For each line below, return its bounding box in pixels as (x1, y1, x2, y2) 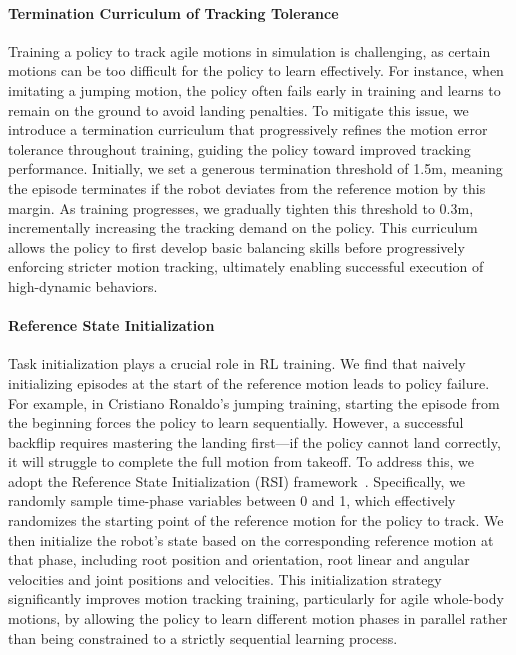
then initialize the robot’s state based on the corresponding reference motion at (8, 529, 494, 550)
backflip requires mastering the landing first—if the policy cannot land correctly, (8, 431, 501, 452)
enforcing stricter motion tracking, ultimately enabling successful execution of (8, 256, 484, 277)
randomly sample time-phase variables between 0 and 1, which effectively (8, 490, 456, 511)
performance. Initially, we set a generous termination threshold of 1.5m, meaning (8, 158, 503, 179)
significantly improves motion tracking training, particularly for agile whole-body (8, 588, 504, 609)
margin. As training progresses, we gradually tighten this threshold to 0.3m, (8, 197, 474, 218)
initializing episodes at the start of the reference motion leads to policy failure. (8, 372, 490, 393)
